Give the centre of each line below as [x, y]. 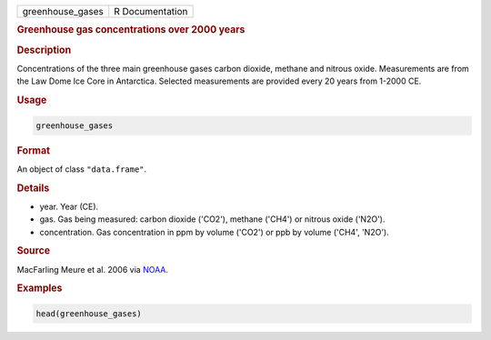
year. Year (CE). [69, 206]
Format [33, 150]
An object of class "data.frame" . [82, 169]
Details [33, 188]
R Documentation [151, 11]
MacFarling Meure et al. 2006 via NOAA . [92, 269]
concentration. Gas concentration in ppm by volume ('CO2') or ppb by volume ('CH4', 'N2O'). [215, 232]
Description [44, 50]
